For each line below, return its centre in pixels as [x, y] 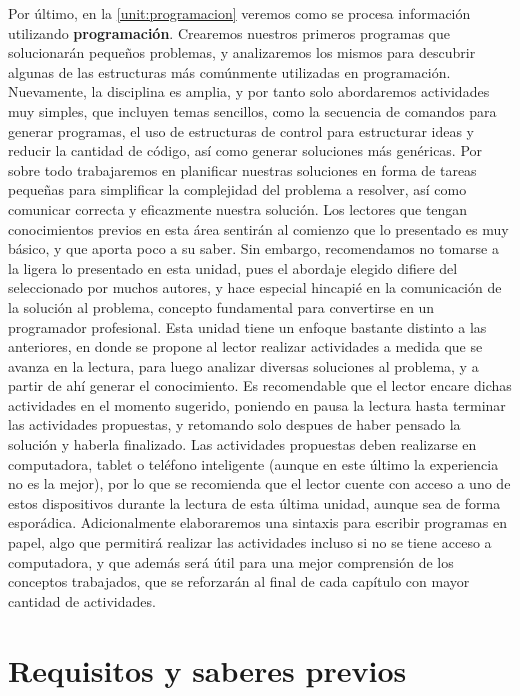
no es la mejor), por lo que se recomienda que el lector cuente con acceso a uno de [259, 483]
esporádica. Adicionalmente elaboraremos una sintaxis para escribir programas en [257, 522]
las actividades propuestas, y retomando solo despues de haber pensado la [234, 424]
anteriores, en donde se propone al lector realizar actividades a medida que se [245, 346]
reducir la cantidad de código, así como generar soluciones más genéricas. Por [245, 150]
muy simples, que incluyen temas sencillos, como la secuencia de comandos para [252, 110]
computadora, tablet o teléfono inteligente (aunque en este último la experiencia [253, 463]
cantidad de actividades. [82, 600]
